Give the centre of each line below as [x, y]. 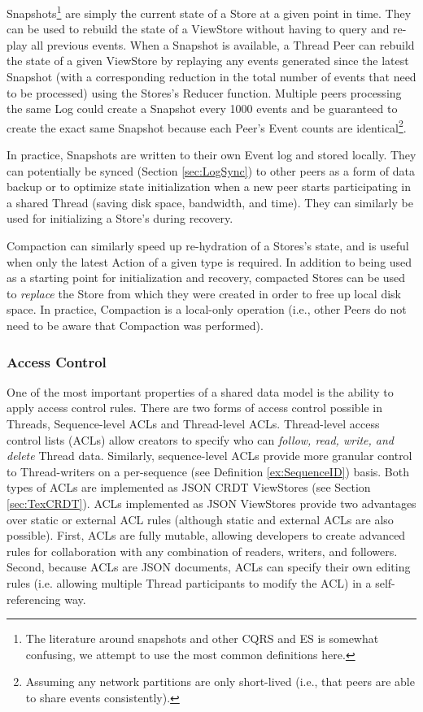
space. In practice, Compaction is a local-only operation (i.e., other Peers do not [207, 309]
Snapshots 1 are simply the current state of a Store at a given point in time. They [209, 12]
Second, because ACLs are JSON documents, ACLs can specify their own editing [209, 567]
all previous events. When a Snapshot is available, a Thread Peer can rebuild [223, 44]
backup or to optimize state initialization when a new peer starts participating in [209, 187]
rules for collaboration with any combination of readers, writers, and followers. [202, 551]
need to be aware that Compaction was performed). [135, 325]
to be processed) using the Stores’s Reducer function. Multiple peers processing [204, 92]
